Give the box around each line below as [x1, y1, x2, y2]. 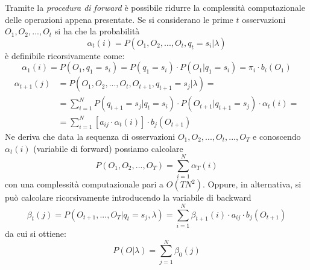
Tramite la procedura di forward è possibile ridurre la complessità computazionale [5, 1, 305, 13]
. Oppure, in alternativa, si [203, 178, 302, 190]
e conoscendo [253, 130, 301, 142]
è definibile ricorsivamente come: [5, 49, 125, 61]
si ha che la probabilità [54, 25, 140, 37]
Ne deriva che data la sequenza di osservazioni [5, 130, 176, 142]
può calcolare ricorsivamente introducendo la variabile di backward [5, 191, 251, 204]
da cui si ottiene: [5, 227, 66, 239]
